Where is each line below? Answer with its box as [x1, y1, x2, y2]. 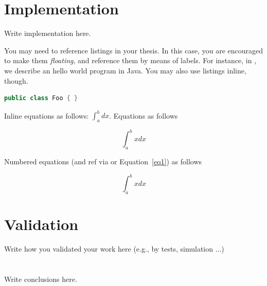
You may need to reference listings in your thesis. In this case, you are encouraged [4, 45, 263, 55]
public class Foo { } [4, 94, 78, 102]
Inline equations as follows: [4, 110, 89, 121]
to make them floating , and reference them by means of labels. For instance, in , [4, 55, 257, 66]
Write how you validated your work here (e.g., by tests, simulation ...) [4, 243, 224, 254]
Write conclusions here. [4, 274, 77, 284]
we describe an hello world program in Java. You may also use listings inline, [4, 65, 246, 75]
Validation [4, 214, 79, 235]
